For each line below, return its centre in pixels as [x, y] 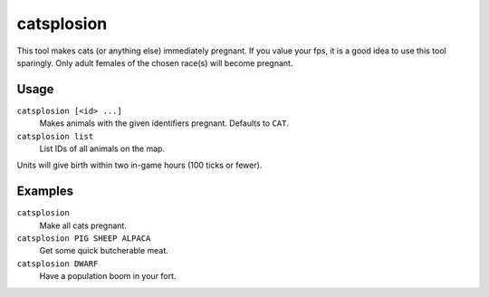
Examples [45, 192]
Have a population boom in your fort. [108, 276]
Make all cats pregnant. [83, 225]
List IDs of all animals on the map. [102, 148]
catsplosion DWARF [58, 263]
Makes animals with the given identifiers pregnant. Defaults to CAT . [164, 123]
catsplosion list [55, 136]
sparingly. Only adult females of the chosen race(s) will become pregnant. [155, 62]
